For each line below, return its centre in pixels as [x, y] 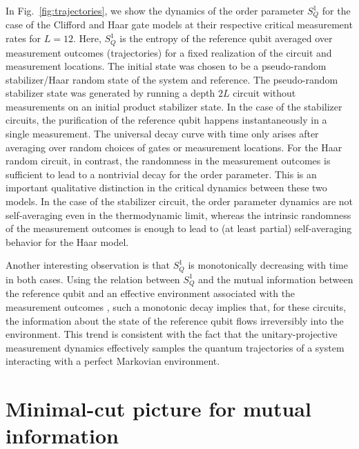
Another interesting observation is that [88, 265]
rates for [23, 38]
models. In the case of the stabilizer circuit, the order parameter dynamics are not [179, 201]
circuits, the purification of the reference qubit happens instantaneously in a [166, 120]
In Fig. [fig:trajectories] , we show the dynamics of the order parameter [155, 10]
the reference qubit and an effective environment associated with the [151, 293]
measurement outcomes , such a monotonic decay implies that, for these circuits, [176, 306]
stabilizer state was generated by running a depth [110, 93]
